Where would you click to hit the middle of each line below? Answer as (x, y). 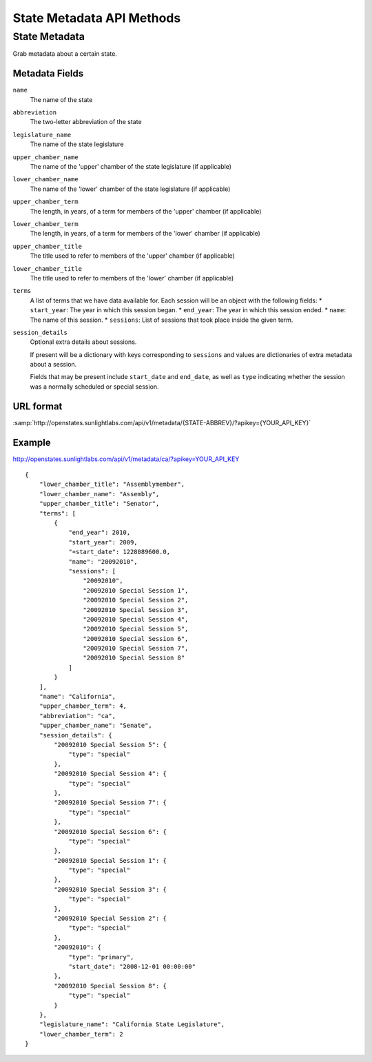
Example (32, 442)
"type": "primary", (101, 957)
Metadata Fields (48, 73)
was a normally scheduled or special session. (94, 387)
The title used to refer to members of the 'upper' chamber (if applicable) (133, 256)
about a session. (53, 365)
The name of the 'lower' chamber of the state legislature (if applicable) (130, 189)
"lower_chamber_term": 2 (81, 1034)
